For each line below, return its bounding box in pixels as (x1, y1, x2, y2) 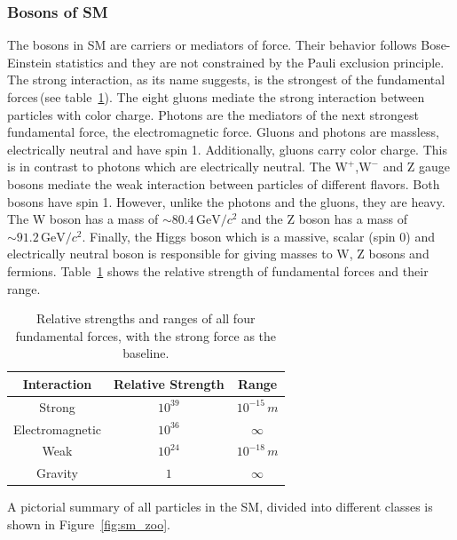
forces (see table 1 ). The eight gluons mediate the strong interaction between (7, 88, 425, 106)
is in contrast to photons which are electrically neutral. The (7, 157, 331, 176)
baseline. (122, 344, 169, 362)
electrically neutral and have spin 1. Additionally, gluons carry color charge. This (7, 139, 447, 158)
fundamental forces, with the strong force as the (15, 326, 277, 345)
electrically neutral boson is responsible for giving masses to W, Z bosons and (7, 244, 429, 263)
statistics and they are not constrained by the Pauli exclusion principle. (55, 52, 445, 71)
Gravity (36, 464, 78, 482)
